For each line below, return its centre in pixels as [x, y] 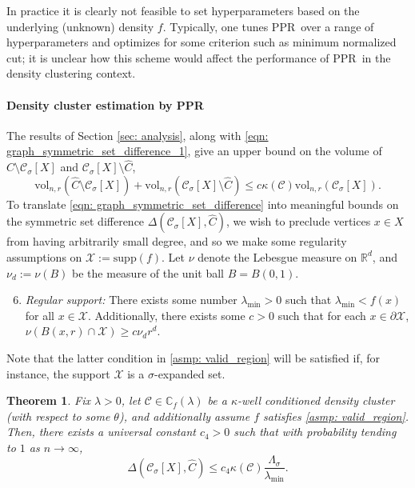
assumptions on [44, 256]
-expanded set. [190, 373]
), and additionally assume [184, 416]
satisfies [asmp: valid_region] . [336, 416]
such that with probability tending [315, 432]
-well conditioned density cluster [316, 400]
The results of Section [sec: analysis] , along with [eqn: [138, 135]
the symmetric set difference [76, 221]
